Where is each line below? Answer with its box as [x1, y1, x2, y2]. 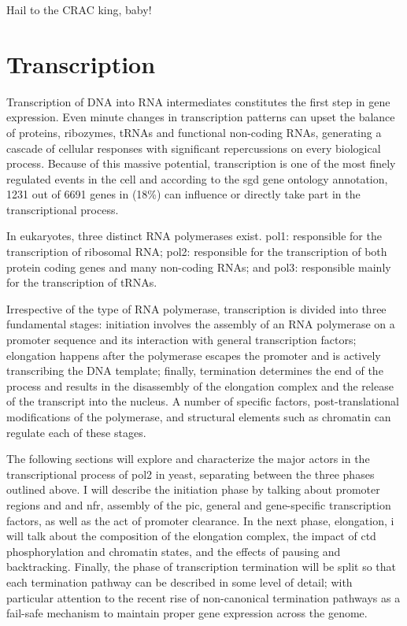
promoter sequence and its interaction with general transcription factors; [6, 332, 357, 348]
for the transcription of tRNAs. [6, 274, 157, 291]
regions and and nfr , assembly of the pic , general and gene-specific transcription [6, 496, 391, 513]
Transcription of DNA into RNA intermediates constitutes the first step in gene [6, 93, 390, 109]
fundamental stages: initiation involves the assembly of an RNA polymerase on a [6, 316, 395, 332]
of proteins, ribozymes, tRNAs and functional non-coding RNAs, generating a [6, 124, 382, 140]
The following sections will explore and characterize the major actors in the [6, 450, 370, 467]
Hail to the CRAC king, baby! [6, 2, 152, 17]
